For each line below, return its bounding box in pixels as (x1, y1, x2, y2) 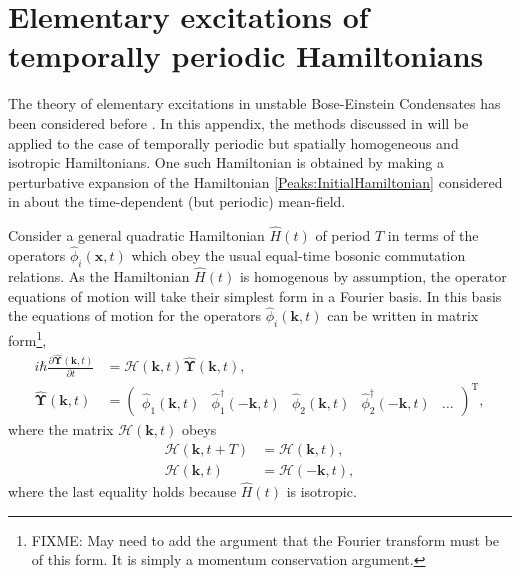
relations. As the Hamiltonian (8, 265, 190, 286)
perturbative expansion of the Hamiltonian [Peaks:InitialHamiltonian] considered (8, 171, 503, 192)
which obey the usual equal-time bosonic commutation (131, 244, 466, 265)
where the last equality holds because (8, 481, 237, 502)
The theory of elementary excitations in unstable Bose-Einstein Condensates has (8, 93, 501, 114)
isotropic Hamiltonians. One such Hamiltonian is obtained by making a (8, 152, 444, 173)
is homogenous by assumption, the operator (239, 265, 507, 286)
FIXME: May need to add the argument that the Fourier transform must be (31, 529, 500, 550)
